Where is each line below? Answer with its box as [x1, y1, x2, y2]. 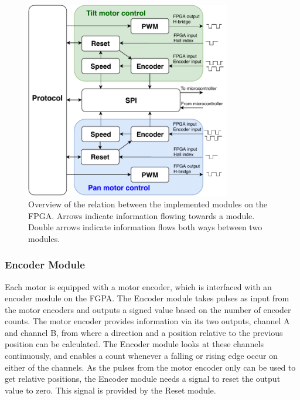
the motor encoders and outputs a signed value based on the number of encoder [5, 303, 291, 315]
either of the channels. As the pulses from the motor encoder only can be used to [5, 361, 296, 373]
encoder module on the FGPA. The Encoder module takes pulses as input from [5, 292, 289, 304]
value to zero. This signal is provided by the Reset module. [5, 384, 216, 396]
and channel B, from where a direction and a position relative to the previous [5, 326, 283, 338]
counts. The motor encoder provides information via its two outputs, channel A [5, 315, 290, 327]
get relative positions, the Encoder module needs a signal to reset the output [5, 372, 281, 385]
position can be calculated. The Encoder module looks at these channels [5, 338, 264, 350]
